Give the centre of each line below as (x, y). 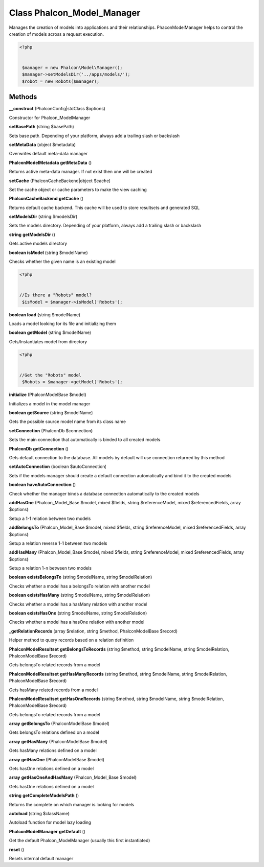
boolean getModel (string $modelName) (50, 332)
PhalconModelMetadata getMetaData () (50, 163)
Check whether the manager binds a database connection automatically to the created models (104, 493)
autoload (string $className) (39, 813)
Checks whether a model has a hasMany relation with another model (78, 604)
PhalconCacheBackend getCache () (46, 199)
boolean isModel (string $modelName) (48, 253)
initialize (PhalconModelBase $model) (48, 395)
